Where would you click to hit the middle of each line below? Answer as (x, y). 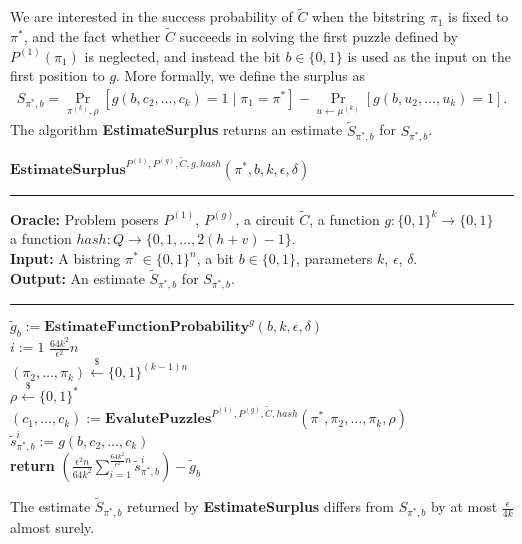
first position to (57, 75)
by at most (464, 506)
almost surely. (52, 527)
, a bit (215, 258)
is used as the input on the (429, 55)
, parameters (334, 258)
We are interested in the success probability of (151, 16)
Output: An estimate (77, 277)
